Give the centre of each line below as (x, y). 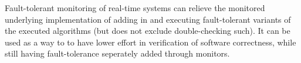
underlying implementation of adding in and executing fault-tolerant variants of (148, 19)
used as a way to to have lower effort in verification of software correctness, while (150, 42)
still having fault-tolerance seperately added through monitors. (117, 53)
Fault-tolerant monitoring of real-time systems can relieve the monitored (135, 8)
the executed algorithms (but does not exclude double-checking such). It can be (148, 31)
